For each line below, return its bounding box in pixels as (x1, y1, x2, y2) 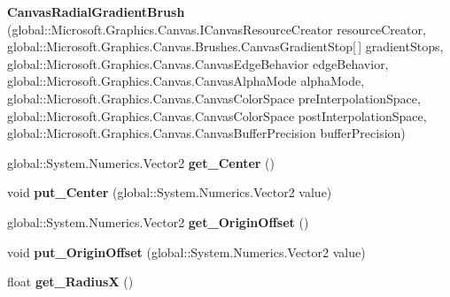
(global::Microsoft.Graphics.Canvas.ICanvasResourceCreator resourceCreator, (7, 19, 426, 38)
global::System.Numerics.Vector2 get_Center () (7, 153, 275, 171)
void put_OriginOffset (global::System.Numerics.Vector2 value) (7, 242, 366, 261)
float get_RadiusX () (7, 272, 134, 291)
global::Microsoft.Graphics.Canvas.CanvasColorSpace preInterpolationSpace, (7, 88, 421, 107)
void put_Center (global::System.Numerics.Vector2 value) (7, 183, 332, 202)
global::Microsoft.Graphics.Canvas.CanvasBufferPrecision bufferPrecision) (7, 124, 406, 142)
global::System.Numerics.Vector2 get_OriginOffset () (7, 212, 309, 231)
